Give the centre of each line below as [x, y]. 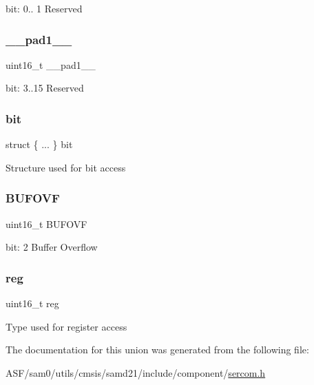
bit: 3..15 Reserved [45, 88]
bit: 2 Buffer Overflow [52, 247]
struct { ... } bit [39, 144]
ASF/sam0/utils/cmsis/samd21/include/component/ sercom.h [136, 372]
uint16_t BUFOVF [46, 223]
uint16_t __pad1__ [51, 64]
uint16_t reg [32, 303]
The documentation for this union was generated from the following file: [157, 350]
